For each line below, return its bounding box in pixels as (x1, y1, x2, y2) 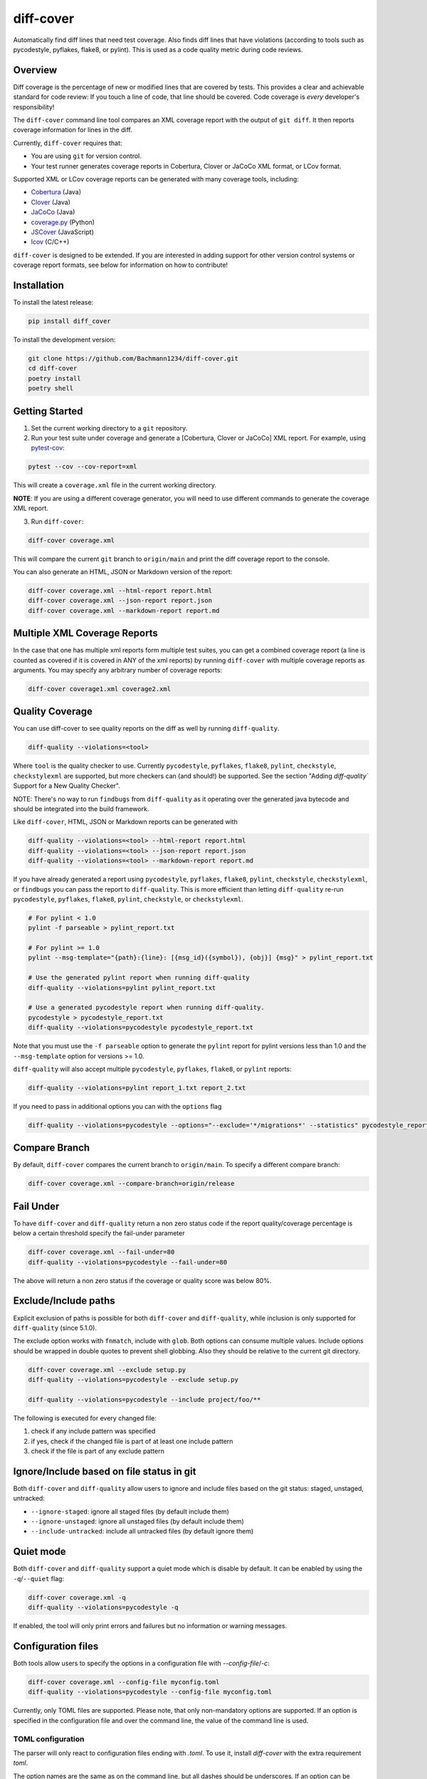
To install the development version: (13, 335, 116, 344)
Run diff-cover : (31, 517, 84, 526)
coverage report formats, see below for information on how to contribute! (13, 260, 228, 270)
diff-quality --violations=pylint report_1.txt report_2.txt (28, 1084, 246, 1092)
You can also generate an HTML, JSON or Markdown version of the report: (13, 567, 233, 576)
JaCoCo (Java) (31, 208, 75, 216)
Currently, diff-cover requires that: (13, 139, 122, 147)
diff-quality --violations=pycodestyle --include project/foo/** (28, 1395, 261, 1403)
